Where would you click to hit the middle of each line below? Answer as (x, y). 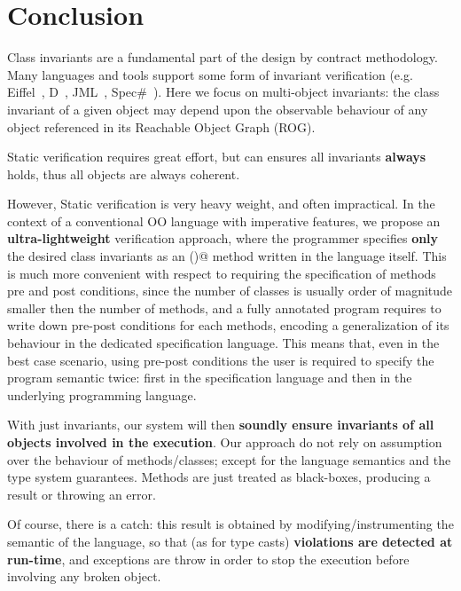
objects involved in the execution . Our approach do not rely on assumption (225, 442)
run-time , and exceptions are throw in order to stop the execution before (208, 559)
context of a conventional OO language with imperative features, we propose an (224, 221)
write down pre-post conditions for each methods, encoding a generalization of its (228, 325)
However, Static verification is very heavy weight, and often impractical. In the (221, 204)
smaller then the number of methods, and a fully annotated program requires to (224, 307)
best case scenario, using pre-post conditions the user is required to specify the (221, 360)
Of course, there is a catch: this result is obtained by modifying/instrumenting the (230, 524)
